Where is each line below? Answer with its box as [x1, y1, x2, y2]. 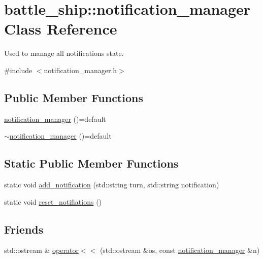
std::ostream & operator [4, 245, 79, 255]
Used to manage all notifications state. [4, 48, 124, 58]
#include [4, 64, 32, 75]
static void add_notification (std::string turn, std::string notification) [4, 179, 219, 190]
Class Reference [4, 18, 117, 39]
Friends [4, 221, 44, 237]
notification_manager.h [44, 64, 117, 75]
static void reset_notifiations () [4, 196, 102, 207]
